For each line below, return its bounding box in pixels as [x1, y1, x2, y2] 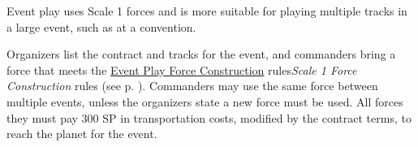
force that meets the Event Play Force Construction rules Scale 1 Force [6, 61, 357, 78]
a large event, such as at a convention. [6, 18, 196, 35]
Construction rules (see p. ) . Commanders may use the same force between [6, 77, 378, 94]
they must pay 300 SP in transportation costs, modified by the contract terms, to [6, 109, 412, 126]
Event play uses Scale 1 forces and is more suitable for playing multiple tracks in [6, 2, 407, 19]
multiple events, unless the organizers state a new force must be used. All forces [6, 93, 403, 110]
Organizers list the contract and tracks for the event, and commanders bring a [6, 45, 396, 63]
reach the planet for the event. [6, 125, 157, 142]
